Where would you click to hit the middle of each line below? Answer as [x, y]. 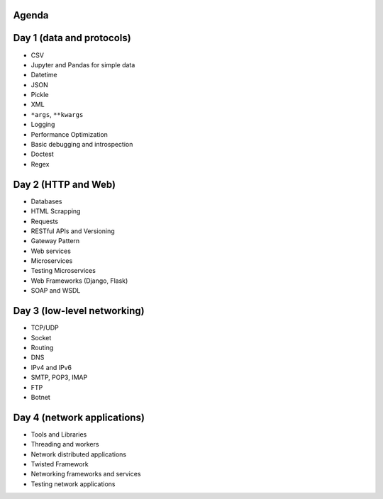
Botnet [41, 397]
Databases [46, 201]
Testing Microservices [63, 271]
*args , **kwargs [57, 114]
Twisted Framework [60, 464]
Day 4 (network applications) [79, 417]
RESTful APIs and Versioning [73, 231]
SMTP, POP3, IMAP [59, 377]
